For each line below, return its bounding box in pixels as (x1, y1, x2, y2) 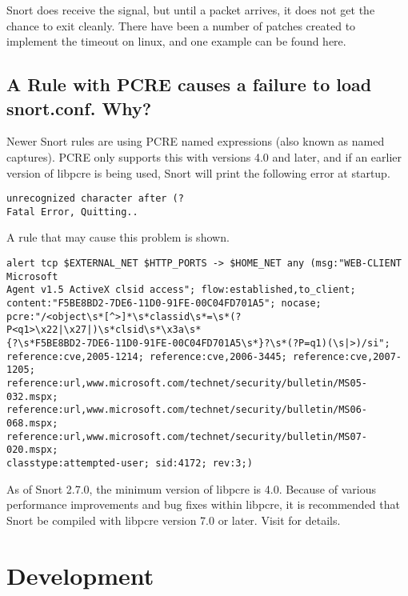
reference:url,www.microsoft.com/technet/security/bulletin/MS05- (6, 377, 368, 389)
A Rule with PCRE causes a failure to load (6, 72, 372, 97)
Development (6, 558, 154, 591)
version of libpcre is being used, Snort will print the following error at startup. (6, 164, 390, 181)
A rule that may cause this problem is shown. (6, 229, 230, 246)
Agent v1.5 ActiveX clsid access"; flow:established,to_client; (6, 284, 356, 296)
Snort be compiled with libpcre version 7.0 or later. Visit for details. (6, 511, 341, 528)
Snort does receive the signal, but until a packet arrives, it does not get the (6, 2, 375, 18)
